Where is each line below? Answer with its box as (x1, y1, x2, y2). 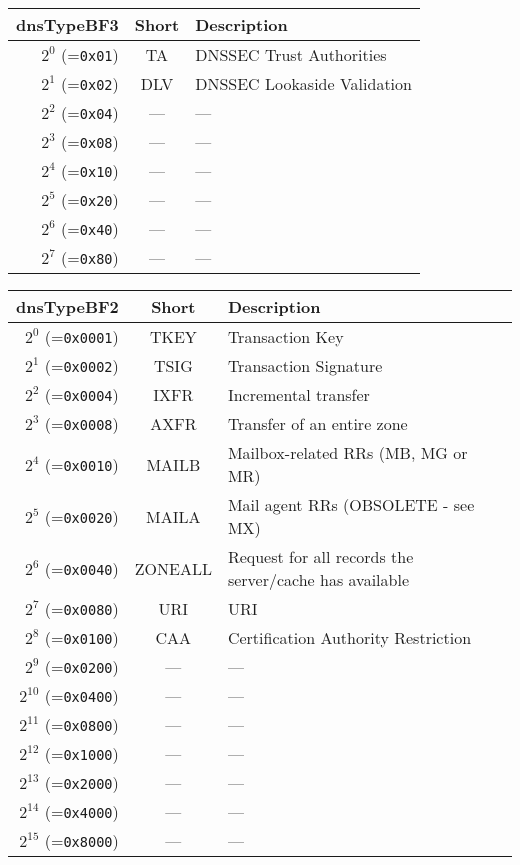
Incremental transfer (227, 383, 370, 406)
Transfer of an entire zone (227, 412, 408, 435)
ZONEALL (134, 556, 212, 580)
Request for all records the (227, 545, 414, 568)
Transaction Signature (227, 354, 383, 377)
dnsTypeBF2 (16, 295, 119, 318)
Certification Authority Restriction (227, 626, 472, 649)
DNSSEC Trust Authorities (195, 43, 387, 66)
